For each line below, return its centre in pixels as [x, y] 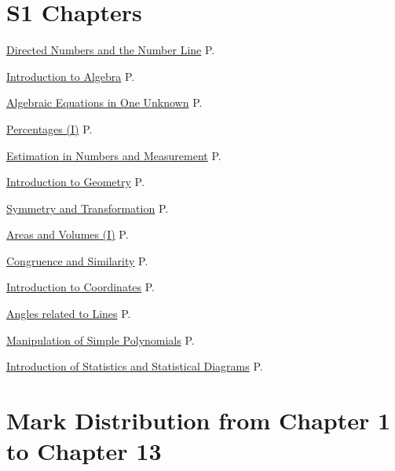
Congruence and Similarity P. [77, 260]
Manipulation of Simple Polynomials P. [101, 340]
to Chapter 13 [84, 451]
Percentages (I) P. [49, 128]
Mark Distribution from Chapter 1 [199, 420]
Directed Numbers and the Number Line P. [111, 50]
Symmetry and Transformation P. [88, 208]
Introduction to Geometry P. [75, 182]
